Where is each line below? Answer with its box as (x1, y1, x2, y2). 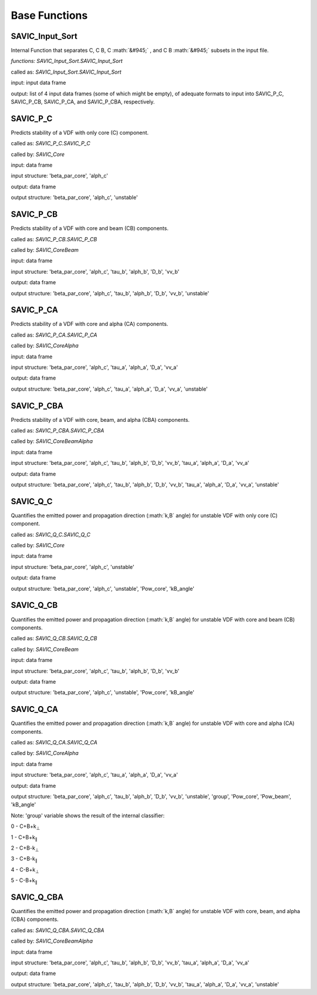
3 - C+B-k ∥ (11, 855, 38, 864)
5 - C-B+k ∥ (11, 877, 38, 885)
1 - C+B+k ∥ (11, 833, 38, 842)
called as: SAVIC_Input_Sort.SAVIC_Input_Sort (11, 68, 122, 75)
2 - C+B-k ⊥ (11, 844, 39, 853)
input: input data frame (11, 79, 66, 86)
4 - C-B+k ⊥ (11, 866, 39, 874)
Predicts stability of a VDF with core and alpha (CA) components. (11, 321, 168, 328)
